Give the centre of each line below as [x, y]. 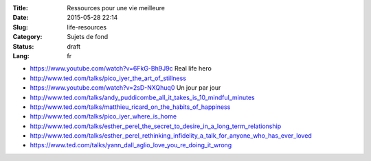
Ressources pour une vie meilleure [116, 8]
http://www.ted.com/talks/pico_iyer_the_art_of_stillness [108, 78]
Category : [27, 37]
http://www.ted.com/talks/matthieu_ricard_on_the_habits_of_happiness [130, 107]
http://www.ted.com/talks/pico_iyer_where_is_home [103, 116]
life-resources [87, 27]
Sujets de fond [88, 37]
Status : [23, 46]
